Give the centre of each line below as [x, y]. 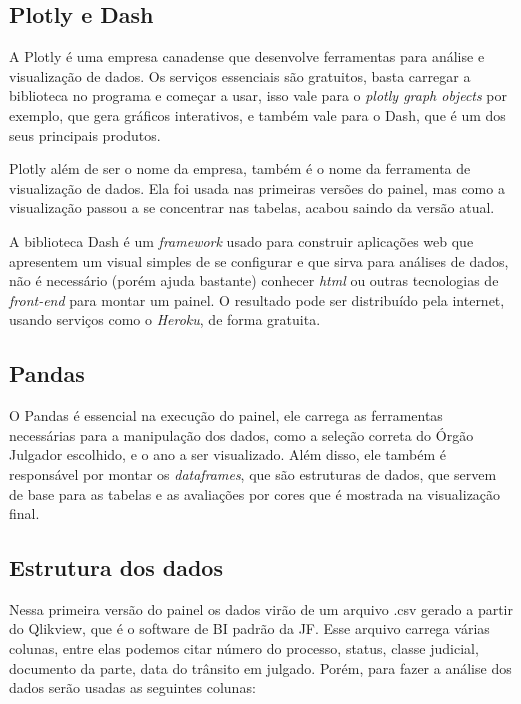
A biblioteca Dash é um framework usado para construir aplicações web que [241, 240]
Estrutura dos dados [116, 567]
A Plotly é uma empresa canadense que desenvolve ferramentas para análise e [247, 56]
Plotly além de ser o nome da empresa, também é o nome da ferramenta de [240, 168]
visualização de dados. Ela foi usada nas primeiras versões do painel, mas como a [257, 187]
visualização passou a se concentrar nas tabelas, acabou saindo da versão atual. [252, 207]
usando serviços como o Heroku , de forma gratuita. [165, 319]
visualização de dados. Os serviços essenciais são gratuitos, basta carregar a [240, 75]
